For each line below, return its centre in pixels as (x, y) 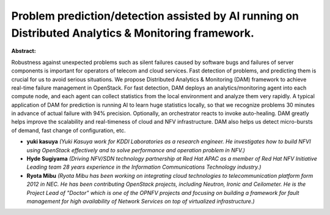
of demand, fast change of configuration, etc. (69, 130)
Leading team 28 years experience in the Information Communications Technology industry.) (144, 167)
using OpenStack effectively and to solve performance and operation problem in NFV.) (136, 150)
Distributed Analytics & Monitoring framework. (133, 33)
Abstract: (24, 51)
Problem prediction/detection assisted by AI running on (155, 16)
